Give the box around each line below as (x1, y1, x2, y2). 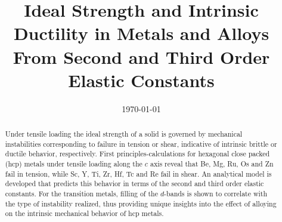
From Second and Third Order (13, 44, 270, 69)
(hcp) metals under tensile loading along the (5, 159, 142, 169)
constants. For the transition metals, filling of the (5, 189, 158, 199)
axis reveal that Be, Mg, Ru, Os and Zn (150, 159, 274, 169)
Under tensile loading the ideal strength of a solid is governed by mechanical (5, 129, 243, 139)
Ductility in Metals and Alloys (13, 21, 269, 45)
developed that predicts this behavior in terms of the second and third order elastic (5, 178, 264, 189)
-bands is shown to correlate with (164, 189, 268, 199)
